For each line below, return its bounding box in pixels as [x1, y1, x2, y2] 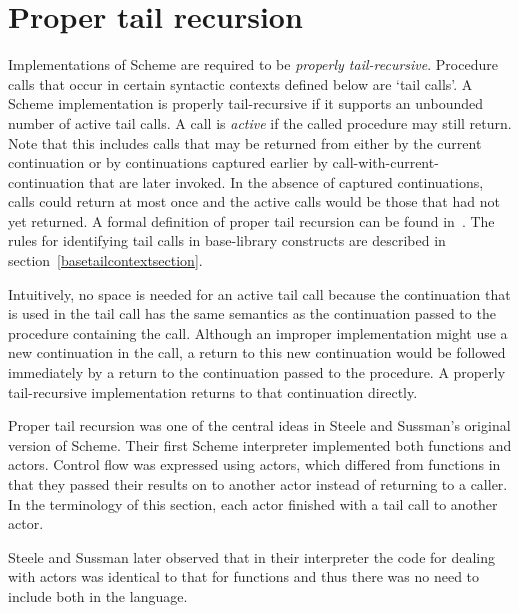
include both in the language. [8, 585, 188, 606]
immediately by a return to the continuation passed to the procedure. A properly [8, 362, 506, 383]
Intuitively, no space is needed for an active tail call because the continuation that [8, 283, 511, 304]
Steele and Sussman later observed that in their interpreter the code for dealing [8, 546, 496, 567]
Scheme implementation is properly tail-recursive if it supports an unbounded [8, 93, 483, 114]
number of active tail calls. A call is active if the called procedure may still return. [8, 112, 512, 133]
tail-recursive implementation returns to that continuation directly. [8, 381, 418, 402]
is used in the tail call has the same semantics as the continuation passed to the [8, 303, 496, 324]
